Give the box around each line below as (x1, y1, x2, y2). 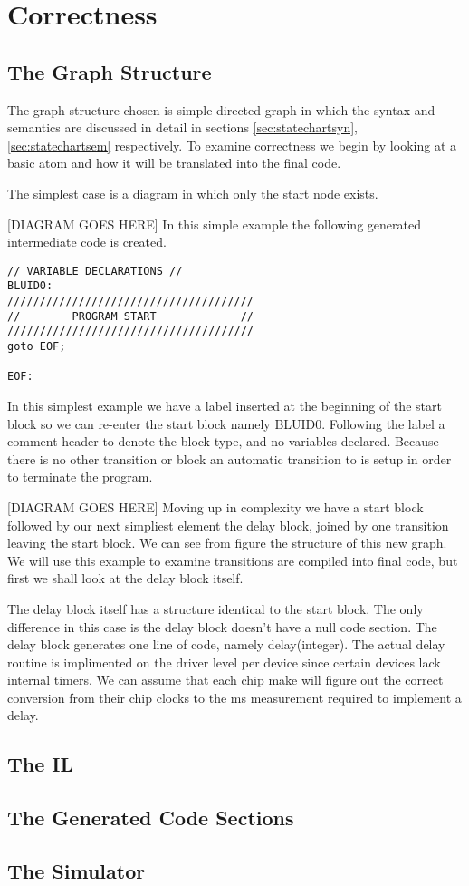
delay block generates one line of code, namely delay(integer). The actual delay (7, 635, 445, 654)
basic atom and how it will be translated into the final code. (7, 153, 341, 172)
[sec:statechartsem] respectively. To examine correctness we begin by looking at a (7, 135, 456, 154)
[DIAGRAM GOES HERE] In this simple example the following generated (7, 214, 421, 233)
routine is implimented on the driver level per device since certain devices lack (7, 652, 441, 671)
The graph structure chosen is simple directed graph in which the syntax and (7, 100, 435, 119)
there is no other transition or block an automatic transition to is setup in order (7, 449, 452, 468)
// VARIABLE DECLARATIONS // (7, 264, 183, 277)
